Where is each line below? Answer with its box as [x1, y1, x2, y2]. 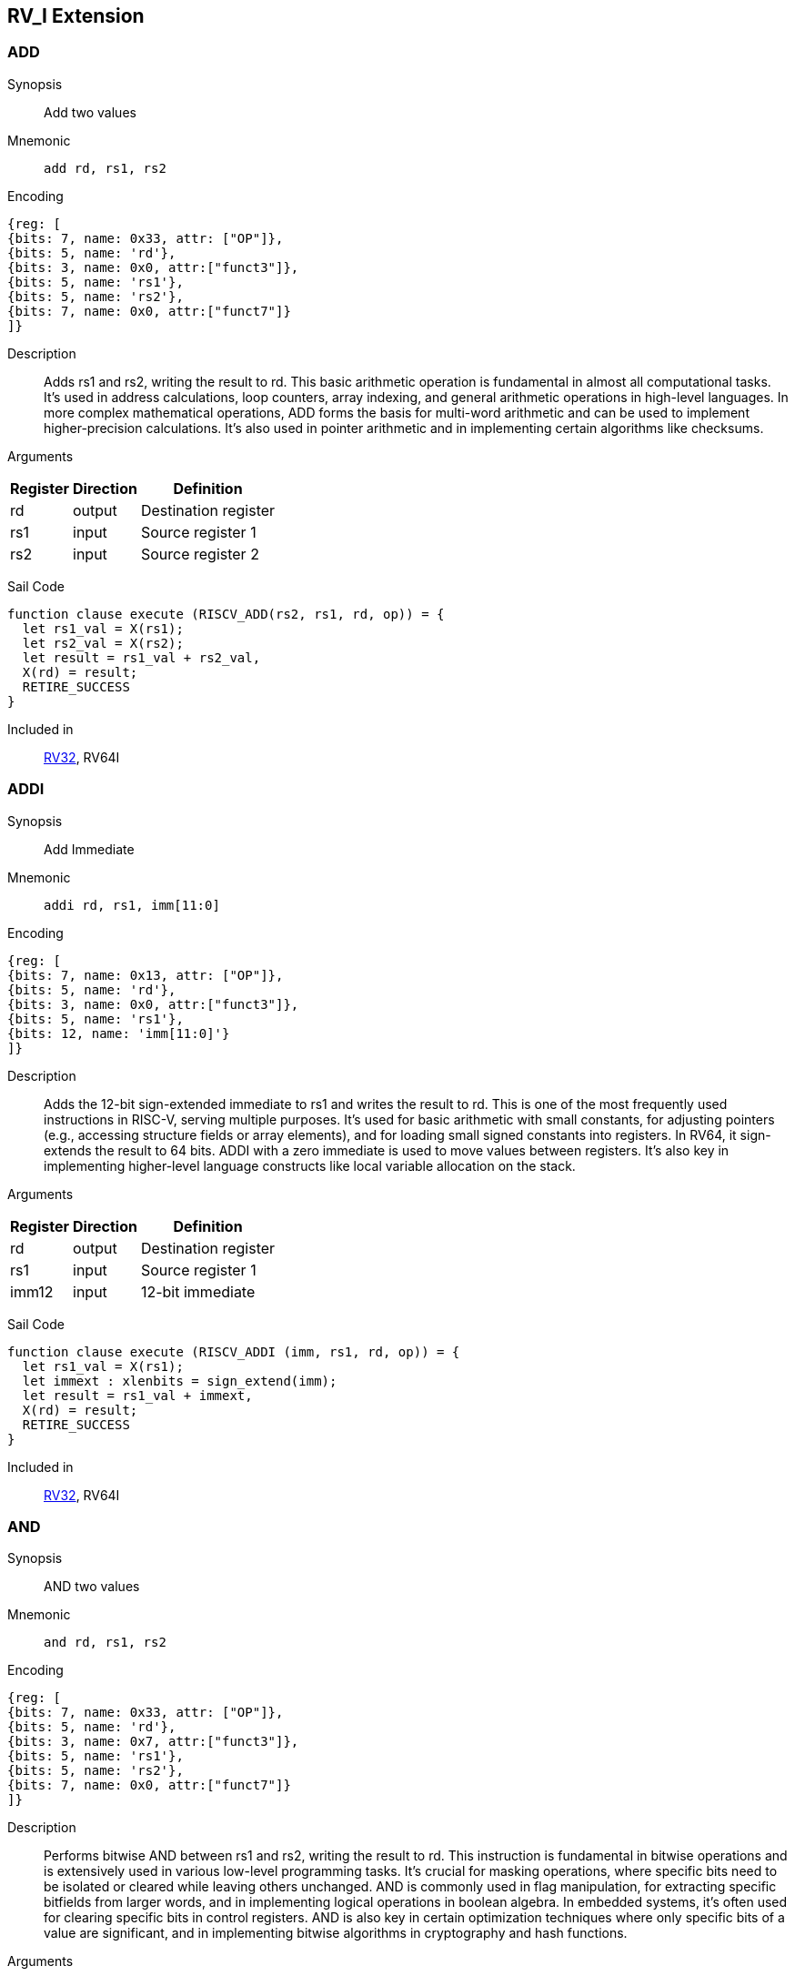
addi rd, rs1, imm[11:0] [44, 897, 220, 912]
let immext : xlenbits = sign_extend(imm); [22, 1373, 337, 1388]
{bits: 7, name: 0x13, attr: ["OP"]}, [7, 967, 284, 983]
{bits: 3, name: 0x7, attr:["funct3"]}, [7, 1734, 299, 1749]
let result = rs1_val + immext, [22, 1387, 253, 1403]
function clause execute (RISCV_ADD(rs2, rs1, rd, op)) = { [7, 606, 445, 621]
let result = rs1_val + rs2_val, [22, 650, 261, 665]
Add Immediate [44, 841, 135, 857]
